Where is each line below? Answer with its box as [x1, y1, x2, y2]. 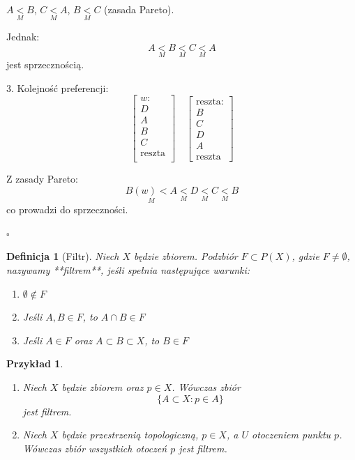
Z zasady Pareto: [6, 171, 78, 186]
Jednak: [6, 29, 40, 44]
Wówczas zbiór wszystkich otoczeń [22, 440, 167, 455]
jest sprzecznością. [6, 57, 84, 72]
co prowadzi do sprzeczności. [6, 202, 128, 217]
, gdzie [292, 249, 319, 263]
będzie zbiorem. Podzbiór [134, 249, 238, 263]
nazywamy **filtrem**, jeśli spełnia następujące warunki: [6, 263, 250, 277]
